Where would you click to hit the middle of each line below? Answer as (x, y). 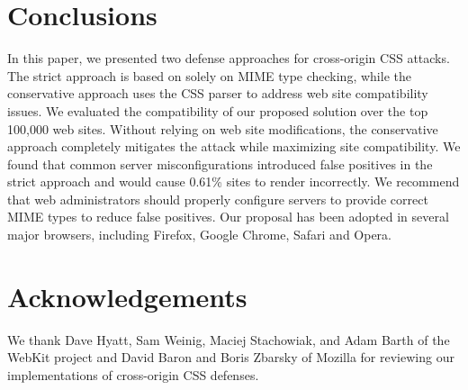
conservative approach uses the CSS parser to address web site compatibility (218, 93)
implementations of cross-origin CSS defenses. (133, 374)
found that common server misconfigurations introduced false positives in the (220, 163)
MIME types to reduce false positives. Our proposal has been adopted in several (228, 217)
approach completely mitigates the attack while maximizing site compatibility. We (234, 146)
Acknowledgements (127, 296)
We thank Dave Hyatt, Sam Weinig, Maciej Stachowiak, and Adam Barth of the (229, 339)
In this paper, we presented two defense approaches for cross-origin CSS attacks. (229, 58)
